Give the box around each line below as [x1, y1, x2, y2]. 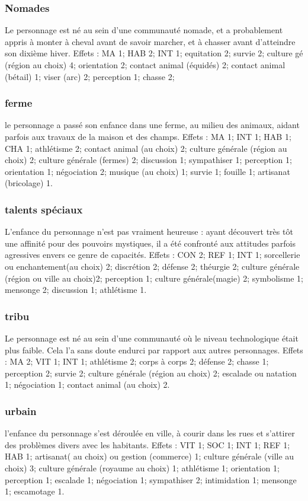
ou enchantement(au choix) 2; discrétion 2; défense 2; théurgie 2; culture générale [5, 260, 300, 272]
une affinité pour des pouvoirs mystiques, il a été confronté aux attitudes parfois [5, 237, 296, 249]
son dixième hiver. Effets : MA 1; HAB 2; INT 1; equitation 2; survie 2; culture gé [5, 47, 303, 59]
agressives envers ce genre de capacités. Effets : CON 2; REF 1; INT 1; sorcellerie [5, 248, 300, 261]
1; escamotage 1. [5, 485, 65, 497]
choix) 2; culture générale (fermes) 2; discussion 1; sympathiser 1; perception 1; [5, 154, 292, 166]
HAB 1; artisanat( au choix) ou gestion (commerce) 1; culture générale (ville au [5, 450, 294, 462]
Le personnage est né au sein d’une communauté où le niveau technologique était [5, 331, 299, 344]
